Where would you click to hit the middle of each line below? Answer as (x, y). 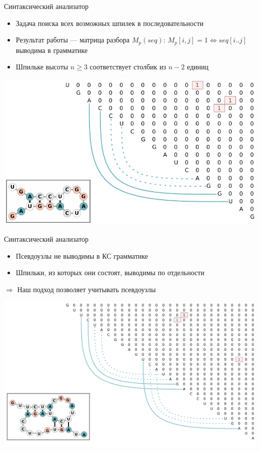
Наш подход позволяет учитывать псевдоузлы (86, 289)
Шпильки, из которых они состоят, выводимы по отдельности (110, 272)
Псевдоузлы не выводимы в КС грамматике (82, 255)
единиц (198, 67)
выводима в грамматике (52, 50)
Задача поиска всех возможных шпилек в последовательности (110, 23)
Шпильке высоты (42, 67)
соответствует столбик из (128, 67)
